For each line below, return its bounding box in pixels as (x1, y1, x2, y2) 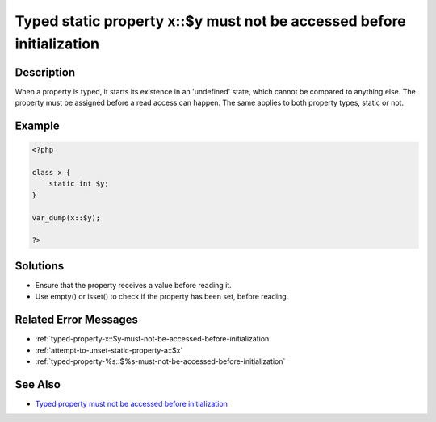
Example (15, 119, 60, 133)
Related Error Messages (15, 313, 139, 327)
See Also (15, 378, 61, 391)
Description (15, 65, 76, 79)
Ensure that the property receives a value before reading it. (35, 280, 232, 290)
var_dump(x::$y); (31, 213, 101, 222)
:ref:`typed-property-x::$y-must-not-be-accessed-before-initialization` (35, 334, 272, 344)
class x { (31, 168, 71, 178)
